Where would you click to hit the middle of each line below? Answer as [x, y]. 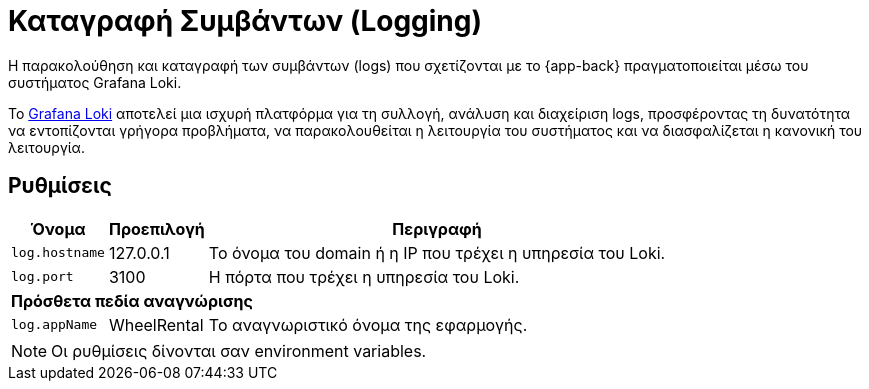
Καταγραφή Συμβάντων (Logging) [245, 21]
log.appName [54, 325]
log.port [42, 277]
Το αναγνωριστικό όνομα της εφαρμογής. [368, 324]
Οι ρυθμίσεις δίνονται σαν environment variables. [239, 350]
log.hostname [58, 253]
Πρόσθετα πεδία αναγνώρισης [132, 300]
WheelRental [156, 324]
